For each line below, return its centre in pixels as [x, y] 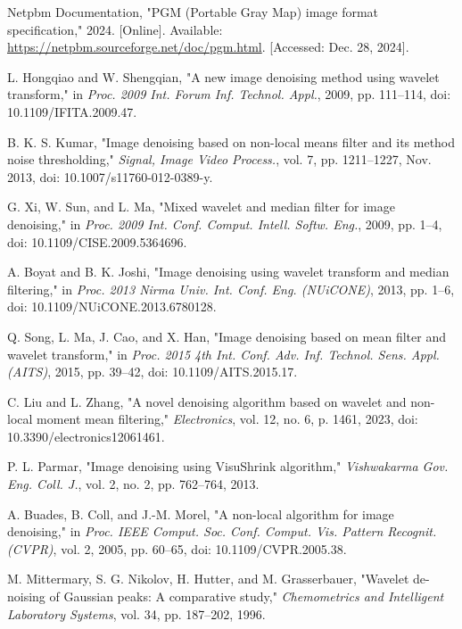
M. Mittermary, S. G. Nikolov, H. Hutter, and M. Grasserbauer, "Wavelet [208, 579]
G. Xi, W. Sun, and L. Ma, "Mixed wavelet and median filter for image [201, 207]
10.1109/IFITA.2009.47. [72, 111]
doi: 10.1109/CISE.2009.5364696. [97, 241]
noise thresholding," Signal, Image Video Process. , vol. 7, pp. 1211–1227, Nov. [219, 159]
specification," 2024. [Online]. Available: [115, 29]
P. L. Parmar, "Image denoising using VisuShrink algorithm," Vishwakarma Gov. [228, 466]
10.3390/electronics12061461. [86, 436]
